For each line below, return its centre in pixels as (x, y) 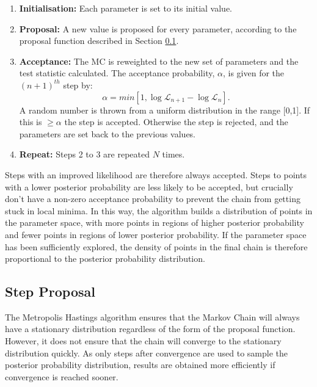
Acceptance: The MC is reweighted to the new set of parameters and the (159, 61)
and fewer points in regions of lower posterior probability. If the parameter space (156, 234)
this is (31, 122)
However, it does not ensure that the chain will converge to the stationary (143, 341)
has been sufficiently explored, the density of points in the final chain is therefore (156, 246)
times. (173, 154)
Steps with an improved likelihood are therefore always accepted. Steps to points (156, 174)
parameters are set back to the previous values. (107, 133)
